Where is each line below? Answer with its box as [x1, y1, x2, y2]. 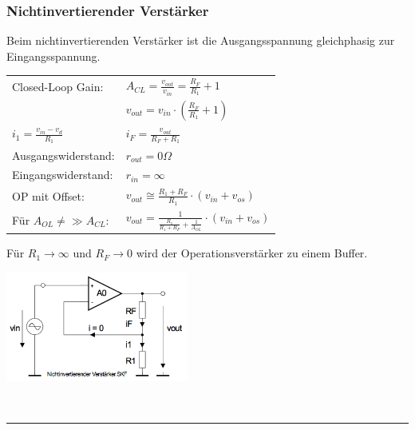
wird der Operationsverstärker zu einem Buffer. [136, 245, 368, 261]
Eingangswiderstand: [12, 166, 113, 183]
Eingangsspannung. [6, 47, 101, 64]
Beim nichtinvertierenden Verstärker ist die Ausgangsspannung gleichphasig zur [6, 32, 395, 49]
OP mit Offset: [12, 187, 85, 204]
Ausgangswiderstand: [12, 146, 115, 163]
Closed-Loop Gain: [12, 78, 104, 94]
